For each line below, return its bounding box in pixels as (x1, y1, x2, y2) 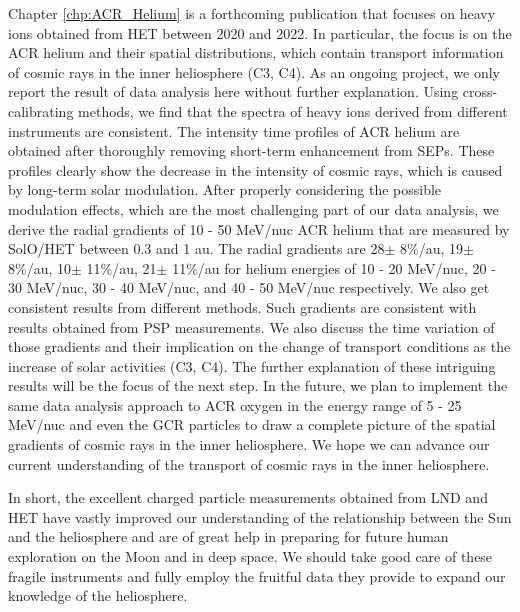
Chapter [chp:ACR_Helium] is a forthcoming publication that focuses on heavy (8, 3, 496, 23)
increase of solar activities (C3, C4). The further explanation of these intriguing (8, 355, 496, 376)
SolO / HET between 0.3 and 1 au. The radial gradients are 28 (8, 238, 385, 259)
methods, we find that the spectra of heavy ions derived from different (78, 100, 508, 121)
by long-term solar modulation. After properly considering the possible (8, 179, 442, 200)
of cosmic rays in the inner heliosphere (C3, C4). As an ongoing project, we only (8, 61, 500, 82)
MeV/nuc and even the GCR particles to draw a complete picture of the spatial (8, 414, 496, 435)
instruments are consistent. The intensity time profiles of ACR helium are (8, 120, 460, 141)
